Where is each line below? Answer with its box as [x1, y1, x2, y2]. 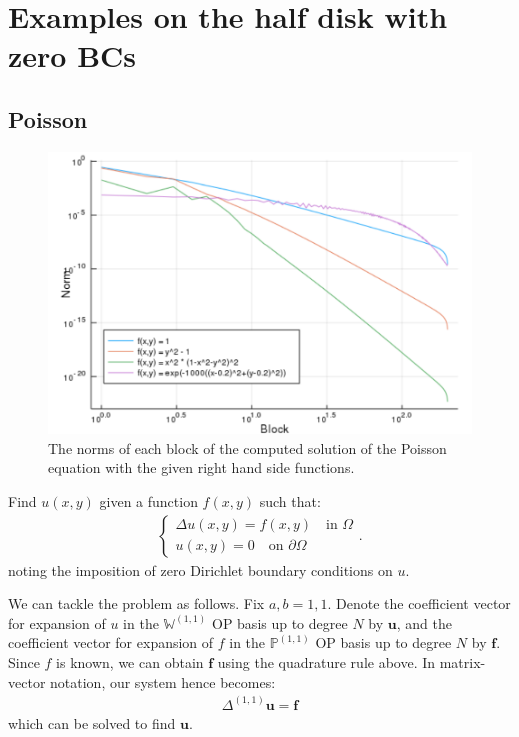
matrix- [439, 652, 486, 673]
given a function [99, 491, 198, 512]
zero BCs [8, 35, 137, 76]
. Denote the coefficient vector [327, 593, 511, 614]
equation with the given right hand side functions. [48, 457, 355, 478]
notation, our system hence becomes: [50, 671, 276, 692]
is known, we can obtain [56, 652, 204, 673]
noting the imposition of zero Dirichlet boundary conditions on [8, 559, 393, 580]
